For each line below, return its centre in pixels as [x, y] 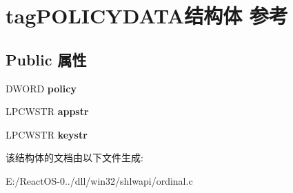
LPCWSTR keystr [47, 134]
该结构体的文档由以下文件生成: [74, 158]
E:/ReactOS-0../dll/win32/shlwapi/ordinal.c [99, 180]
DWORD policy [41, 88]
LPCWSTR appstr [47, 111]
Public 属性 [46, 59]
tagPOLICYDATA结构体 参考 [147, 16]
